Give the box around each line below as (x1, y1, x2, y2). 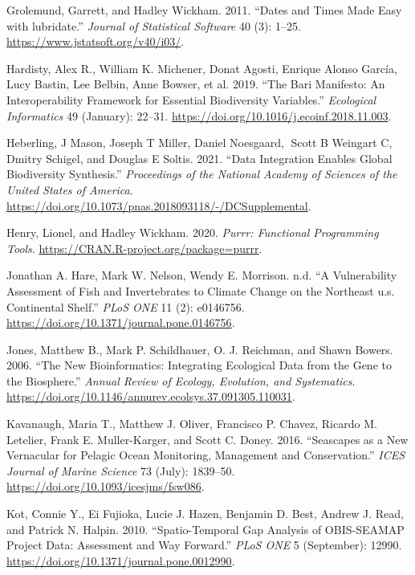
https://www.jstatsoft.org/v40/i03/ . (6, 33, 185, 50)
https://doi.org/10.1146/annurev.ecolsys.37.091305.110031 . (6, 388, 295, 405)
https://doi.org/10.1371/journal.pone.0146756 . (6, 314, 235, 331)
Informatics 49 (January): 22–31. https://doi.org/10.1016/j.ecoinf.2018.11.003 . (6, 107, 392, 124)
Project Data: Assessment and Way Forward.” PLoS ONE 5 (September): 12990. (6, 536, 402, 553)
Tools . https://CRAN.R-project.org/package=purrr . (6, 239, 262, 256)
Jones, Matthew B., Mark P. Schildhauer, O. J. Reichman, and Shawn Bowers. (6, 341, 393, 357)
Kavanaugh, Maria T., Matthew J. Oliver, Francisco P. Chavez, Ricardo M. (6, 415, 377, 432)
